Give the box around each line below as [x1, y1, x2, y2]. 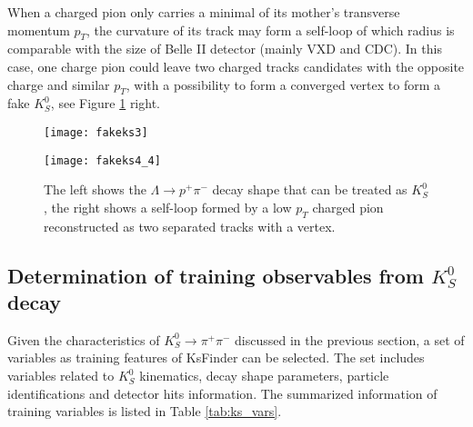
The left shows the [44, 180, 146, 199]
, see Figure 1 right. [50, 94, 160, 113]
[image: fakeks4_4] [44, 154, 161, 167]
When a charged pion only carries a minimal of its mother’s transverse [7, 3, 400, 21]
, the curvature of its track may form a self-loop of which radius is [86, 20, 455, 39]
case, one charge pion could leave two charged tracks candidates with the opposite [7, 56, 465, 75]
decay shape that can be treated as [212, 180, 408, 199]
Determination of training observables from [7, 261, 424, 289]
